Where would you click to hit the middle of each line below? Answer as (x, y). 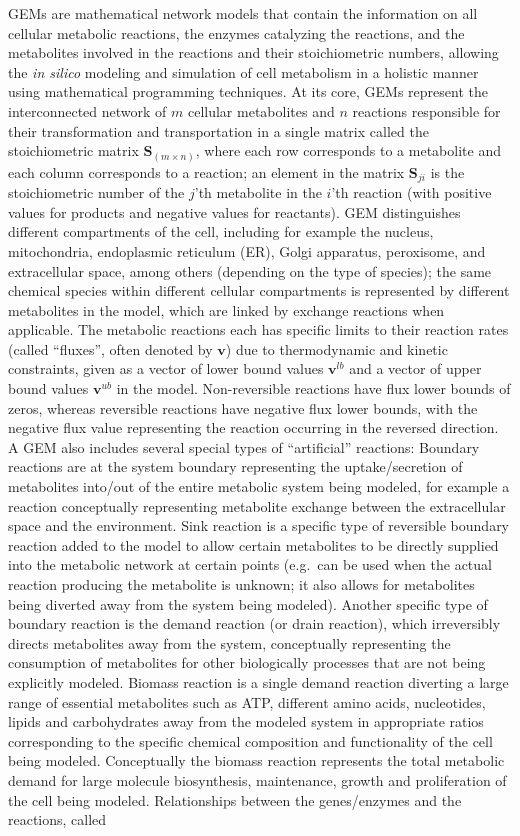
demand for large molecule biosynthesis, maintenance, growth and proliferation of (257, 779)
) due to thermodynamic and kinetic (336, 348)
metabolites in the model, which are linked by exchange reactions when (226, 309)
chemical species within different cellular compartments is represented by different (259, 290)
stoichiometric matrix (73, 150)
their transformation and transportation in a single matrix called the (218, 130)
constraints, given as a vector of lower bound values (166, 368)
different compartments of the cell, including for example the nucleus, (221, 231)
